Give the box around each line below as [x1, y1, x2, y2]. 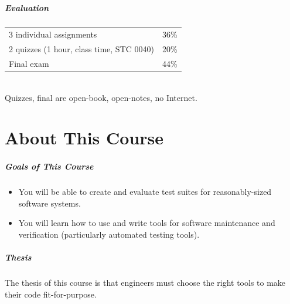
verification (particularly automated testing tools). [18, 228, 200, 240]
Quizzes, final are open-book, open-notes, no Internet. [5, 91, 197, 103]
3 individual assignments [9, 28, 97, 40]
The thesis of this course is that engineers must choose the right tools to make [5, 276, 286, 289]
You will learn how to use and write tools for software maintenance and [18, 217, 275, 229]
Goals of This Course [5, 160, 94, 173]
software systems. [18, 197, 81, 209]
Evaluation [5, 1, 49, 13]
